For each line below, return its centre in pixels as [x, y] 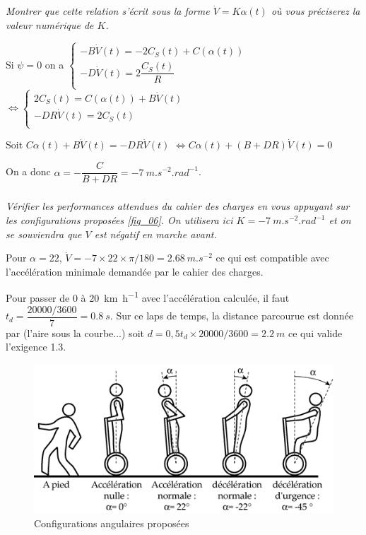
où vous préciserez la [315, 11]
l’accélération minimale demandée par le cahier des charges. [135, 271]
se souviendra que [44, 234]
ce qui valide [315, 333]
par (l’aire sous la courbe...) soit [75, 333]
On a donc [28, 171]
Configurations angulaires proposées [112, 523]
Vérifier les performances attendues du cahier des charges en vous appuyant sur [178, 206]
